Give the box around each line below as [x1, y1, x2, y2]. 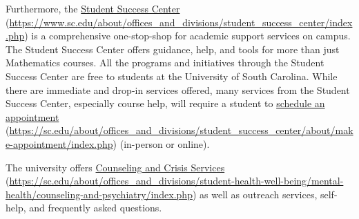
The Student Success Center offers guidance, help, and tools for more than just [6, 41, 340, 56]
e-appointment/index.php [6, 136, 113, 151]
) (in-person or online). [113, 136, 210, 151]
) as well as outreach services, [192, 187, 318, 201]
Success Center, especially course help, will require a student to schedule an [6, 96, 325, 111]
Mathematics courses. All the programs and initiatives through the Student [6, 55, 324, 70]
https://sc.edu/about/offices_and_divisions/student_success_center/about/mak [9, 123, 353, 137]
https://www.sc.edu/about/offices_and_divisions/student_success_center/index [9, 15, 353, 29]
